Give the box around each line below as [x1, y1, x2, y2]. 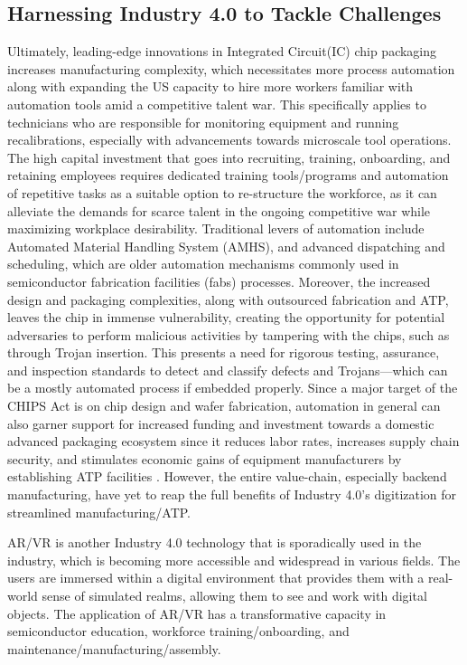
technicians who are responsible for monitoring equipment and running [7, 112, 399, 131]
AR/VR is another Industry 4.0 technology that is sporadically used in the [7, 533, 422, 552]
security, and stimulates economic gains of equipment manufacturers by [7, 449, 402, 468]
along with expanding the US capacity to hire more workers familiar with [7, 77, 414, 96]
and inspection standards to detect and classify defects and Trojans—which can [7, 360, 448, 379]
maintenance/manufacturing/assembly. [7, 639, 221, 658]
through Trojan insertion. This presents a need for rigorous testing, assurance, [7, 343, 440, 362]
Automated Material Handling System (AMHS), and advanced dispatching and [7, 236, 445, 255]
